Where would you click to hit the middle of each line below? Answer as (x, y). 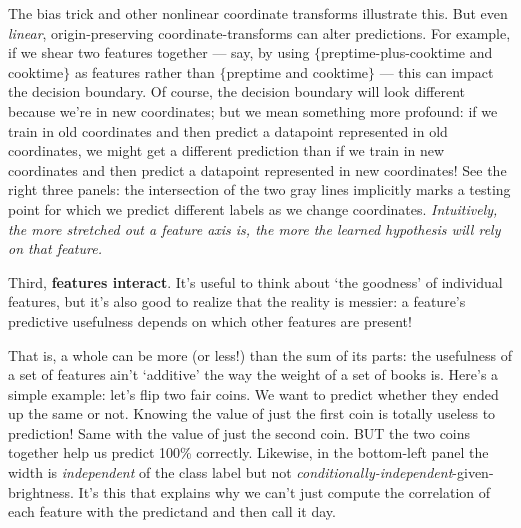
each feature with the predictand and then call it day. (172, 511)
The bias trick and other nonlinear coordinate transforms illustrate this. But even (258, 13)
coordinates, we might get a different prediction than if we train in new (226, 150)
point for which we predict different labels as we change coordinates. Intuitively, (253, 208)
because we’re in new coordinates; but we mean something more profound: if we (253, 110)
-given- (473, 472)
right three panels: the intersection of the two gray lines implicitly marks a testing (259, 189)
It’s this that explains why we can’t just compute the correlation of (284, 491)
